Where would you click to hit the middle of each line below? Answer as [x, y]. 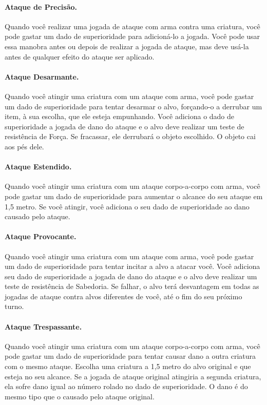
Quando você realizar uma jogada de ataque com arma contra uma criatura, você [132, 26]
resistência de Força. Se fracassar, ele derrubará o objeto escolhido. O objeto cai [130, 136]
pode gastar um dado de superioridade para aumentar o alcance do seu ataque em [134, 196]
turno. [14, 306]
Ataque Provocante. [41, 236]
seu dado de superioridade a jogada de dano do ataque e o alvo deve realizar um [131, 276]
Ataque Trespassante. [43, 326]
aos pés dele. [24, 146]
